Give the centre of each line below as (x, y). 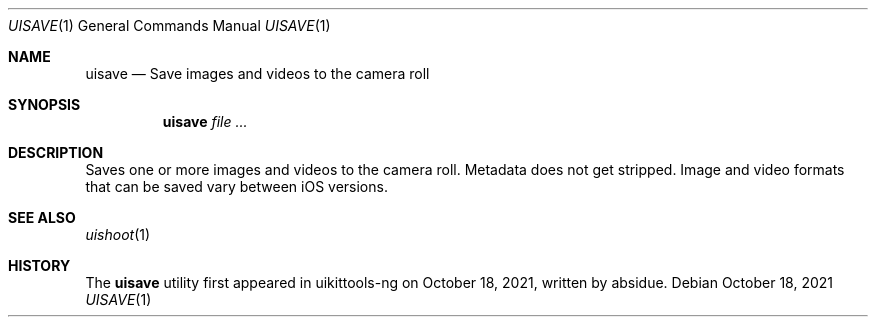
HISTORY (39, 265)
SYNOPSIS (44, 104)
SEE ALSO (42, 217)
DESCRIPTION (56, 152)
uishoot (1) (118, 234)
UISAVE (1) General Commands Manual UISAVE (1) (169, 25)
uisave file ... (205, 121)
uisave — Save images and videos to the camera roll (257, 73)
